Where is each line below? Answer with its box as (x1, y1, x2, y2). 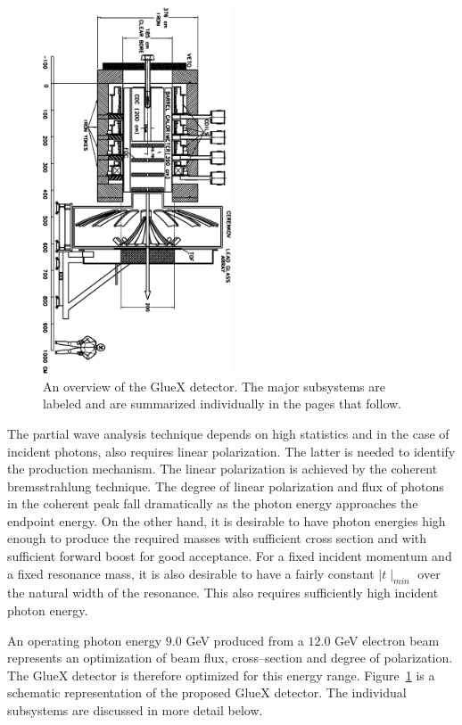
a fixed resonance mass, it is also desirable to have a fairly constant (7, 564, 375, 582)
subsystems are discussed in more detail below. (7, 701, 263, 720)
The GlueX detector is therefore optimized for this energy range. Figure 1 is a (7, 665, 435, 684)
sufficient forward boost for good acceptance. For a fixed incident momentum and (7, 547, 452, 565)
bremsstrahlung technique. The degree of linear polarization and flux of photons (7, 476, 444, 495)
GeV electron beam (334, 630, 440, 649)
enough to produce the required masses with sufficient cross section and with (7, 529, 427, 548)
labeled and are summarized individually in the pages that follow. (43, 394, 401, 413)
